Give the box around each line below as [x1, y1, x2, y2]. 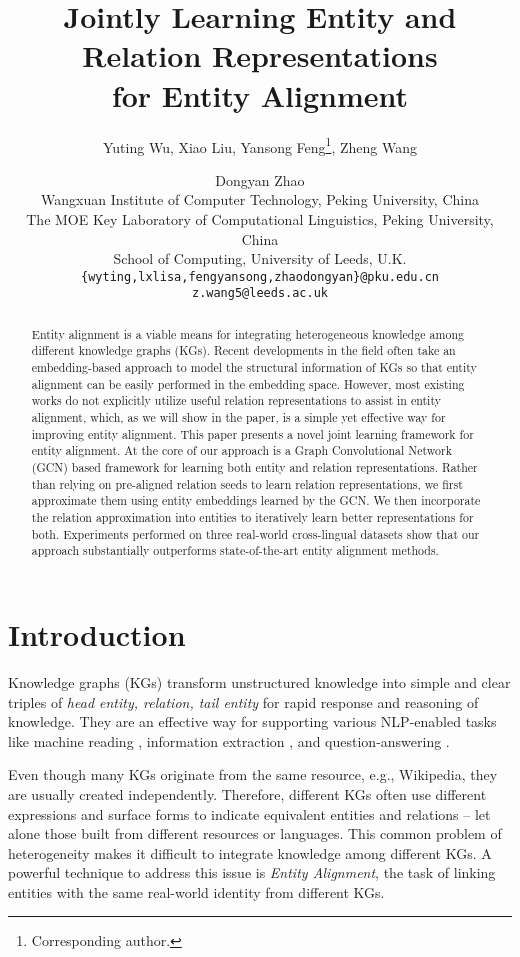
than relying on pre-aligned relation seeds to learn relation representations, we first [31, 475, 463, 492]
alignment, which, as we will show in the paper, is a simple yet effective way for [31, 409, 446, 426]
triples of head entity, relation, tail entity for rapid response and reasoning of [8, 691, 479, 712]
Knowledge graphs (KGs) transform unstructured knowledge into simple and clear [8, 671, 511, 692]
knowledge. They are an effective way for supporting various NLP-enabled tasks [8, 711, 497, 732]
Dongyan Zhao [215, 169, 305, 190]
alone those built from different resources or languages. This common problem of [8, 823, 502, 844]
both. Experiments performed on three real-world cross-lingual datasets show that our [31, 525, 480, 542]
